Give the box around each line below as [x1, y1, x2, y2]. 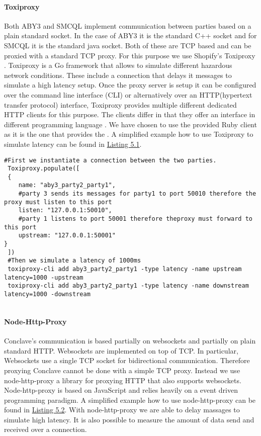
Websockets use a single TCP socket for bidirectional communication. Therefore [4, 355, 250, 366]
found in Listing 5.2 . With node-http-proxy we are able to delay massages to [4, 404, 240, 415]
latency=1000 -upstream [4, 274, 83, 281]
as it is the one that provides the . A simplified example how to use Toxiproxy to [4, 129, 253, 139]
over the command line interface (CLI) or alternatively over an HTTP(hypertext [4, 89, 252, 100]
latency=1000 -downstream [4, 291, 91, 298]
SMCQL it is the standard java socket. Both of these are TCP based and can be [4, 40, 251, 50]
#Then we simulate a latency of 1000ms [8, 257, 141, 265]
